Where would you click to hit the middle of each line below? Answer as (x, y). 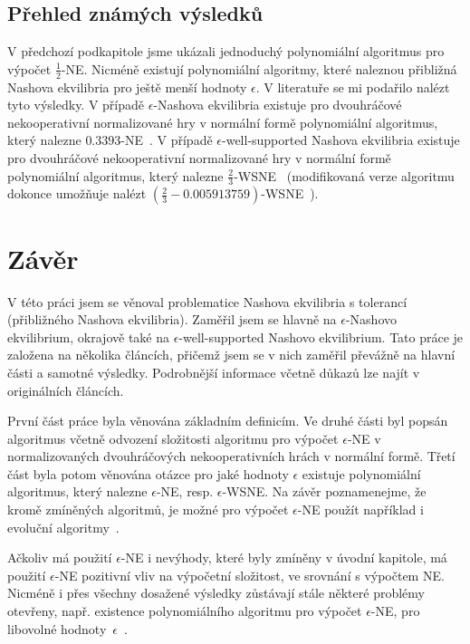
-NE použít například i (360, 509)
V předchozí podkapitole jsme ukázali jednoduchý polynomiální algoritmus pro (226, 51)
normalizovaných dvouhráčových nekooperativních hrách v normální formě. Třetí (231, 456)
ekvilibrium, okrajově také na (88, 336)
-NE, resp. (185, 491)
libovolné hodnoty (57, 628)
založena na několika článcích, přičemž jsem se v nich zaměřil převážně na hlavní (231, 355)
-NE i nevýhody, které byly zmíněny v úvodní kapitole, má (284, 557)
